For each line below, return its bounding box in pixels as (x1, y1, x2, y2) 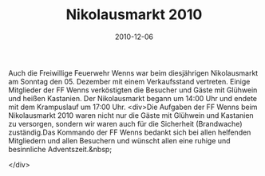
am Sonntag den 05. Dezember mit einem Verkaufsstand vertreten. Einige (8, 76, 251, 86)
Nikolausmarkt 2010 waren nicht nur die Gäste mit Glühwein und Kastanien (8, 110, 254, 120)
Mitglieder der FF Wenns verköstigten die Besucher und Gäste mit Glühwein (8, 85, 258, 95)
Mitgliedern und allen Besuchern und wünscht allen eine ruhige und (8, 135, 231, 145)
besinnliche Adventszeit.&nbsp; (8, 144, 113, 154)
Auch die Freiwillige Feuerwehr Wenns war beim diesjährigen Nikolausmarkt (8, 68, 259, 77)
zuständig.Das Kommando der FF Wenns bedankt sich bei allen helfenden (8, 127, 251, 137)
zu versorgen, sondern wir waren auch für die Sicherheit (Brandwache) (8, 119, 243, 128)
